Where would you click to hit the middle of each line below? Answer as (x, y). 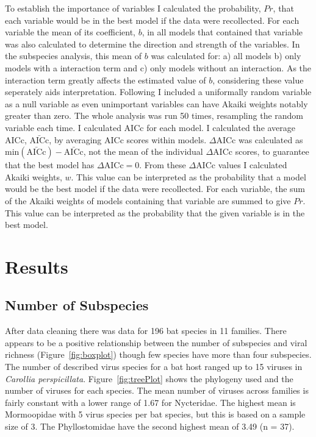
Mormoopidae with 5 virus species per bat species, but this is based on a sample (155, 414)
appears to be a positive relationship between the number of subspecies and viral (156, 342)
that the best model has (50, 165)
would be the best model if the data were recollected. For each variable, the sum (155, 189)
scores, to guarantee (272, 151)
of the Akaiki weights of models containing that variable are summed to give (148, 200)
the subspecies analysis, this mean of (74, 56)
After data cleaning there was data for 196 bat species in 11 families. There (146, 331)
